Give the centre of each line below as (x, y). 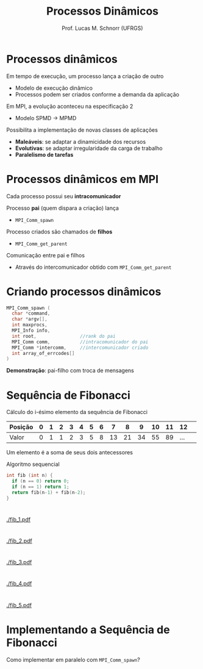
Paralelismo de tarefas (44, 154)
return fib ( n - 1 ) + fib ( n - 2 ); (49, 492)
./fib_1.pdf (19, 519)
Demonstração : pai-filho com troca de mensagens (70, 371)
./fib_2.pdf (19, 541)
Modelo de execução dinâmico (54, 88)
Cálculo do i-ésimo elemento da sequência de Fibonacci (77, 412)
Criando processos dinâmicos (84, 292)
